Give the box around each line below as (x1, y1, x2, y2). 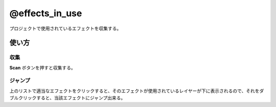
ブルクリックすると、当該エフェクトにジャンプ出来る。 (9, 95, 126, 101)
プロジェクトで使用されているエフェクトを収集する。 (9, 25, 122, 31)
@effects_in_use (9, 8, 82, 19)
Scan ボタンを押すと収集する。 (9, 64, 76, 70)
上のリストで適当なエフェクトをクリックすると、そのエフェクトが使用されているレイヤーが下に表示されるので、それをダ (9, 88, 264, 94)
